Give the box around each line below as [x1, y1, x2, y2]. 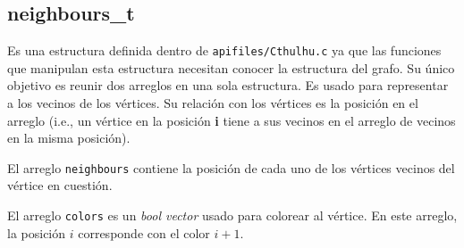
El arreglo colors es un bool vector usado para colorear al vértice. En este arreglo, [7, 206, 458, 225]
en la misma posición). [7, 128, 131, 147]
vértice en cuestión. [7, 176, 113, 194]
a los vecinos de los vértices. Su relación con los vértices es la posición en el [7, 94, 418, 112]
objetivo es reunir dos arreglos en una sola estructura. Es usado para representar [7, 76, 449, 95]
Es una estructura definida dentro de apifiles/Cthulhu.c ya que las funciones [7, 41, 442, 60]
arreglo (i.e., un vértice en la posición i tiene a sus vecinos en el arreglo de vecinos [7, 111, 456, 129]
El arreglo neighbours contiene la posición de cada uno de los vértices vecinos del [7, 158, 455, 177]
